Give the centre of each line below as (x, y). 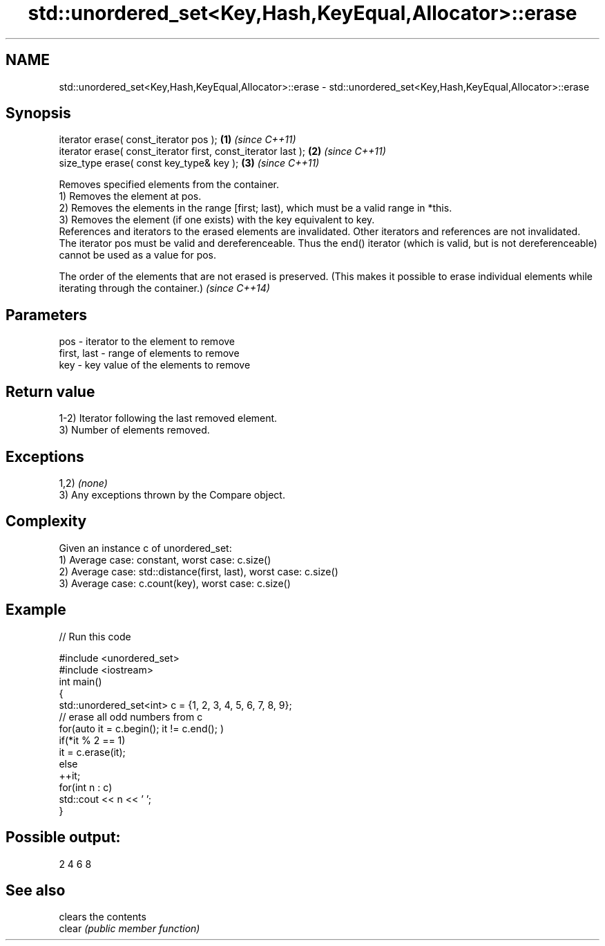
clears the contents (103, 917)
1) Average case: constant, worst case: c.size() (165, 559)
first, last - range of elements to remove (149, 353)
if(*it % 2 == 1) (92, 740)
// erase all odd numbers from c (131, 716)
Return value (50, 391)
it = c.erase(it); (92, 752)
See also (36, 890)
